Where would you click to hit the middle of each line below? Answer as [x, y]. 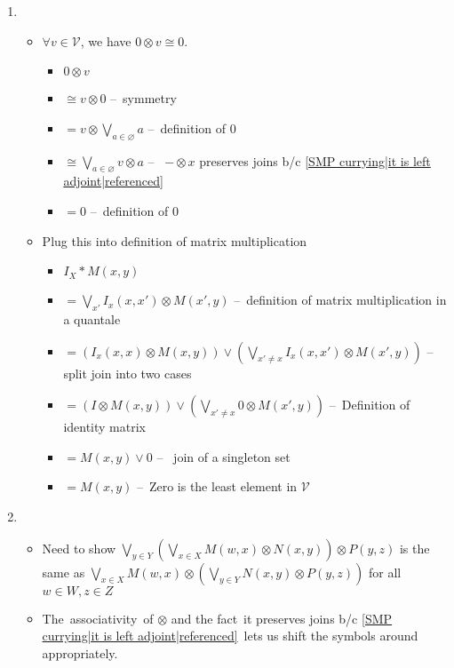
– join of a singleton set [223, 456]
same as [64, 572]
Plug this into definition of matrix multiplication [175, 240]
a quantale [92, 318]
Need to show [79, 548]
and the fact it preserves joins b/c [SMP [282, 618]
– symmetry [143, 98]
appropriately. [80, 652]
